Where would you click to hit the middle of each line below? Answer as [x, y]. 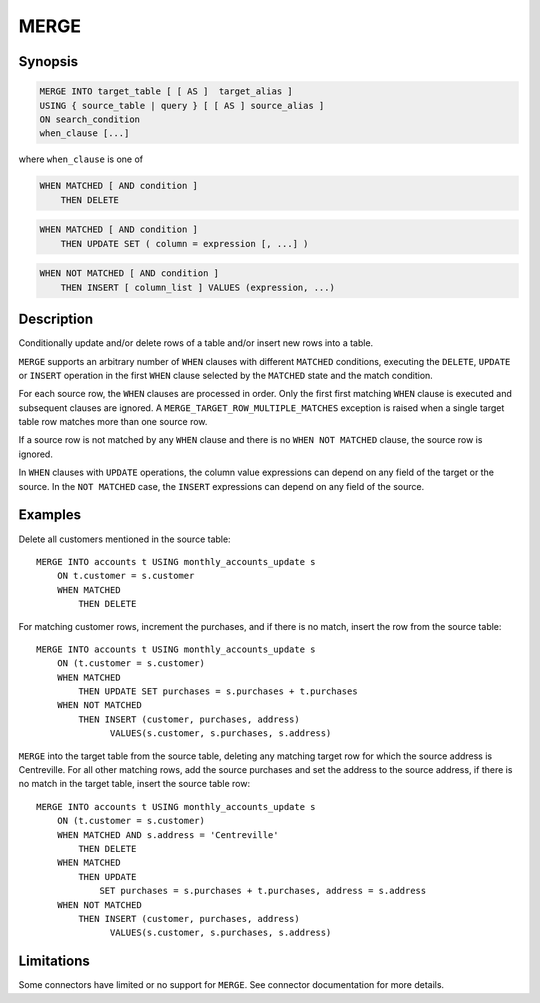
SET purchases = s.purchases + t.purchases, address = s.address [263, 891]
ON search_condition [89, 119]
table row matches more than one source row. [113, 422]
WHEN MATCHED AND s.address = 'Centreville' [167, 834]
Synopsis [48, 61]
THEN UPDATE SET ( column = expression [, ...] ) [184, 243]
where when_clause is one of [81, 159]
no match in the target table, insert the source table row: [134, 784]
